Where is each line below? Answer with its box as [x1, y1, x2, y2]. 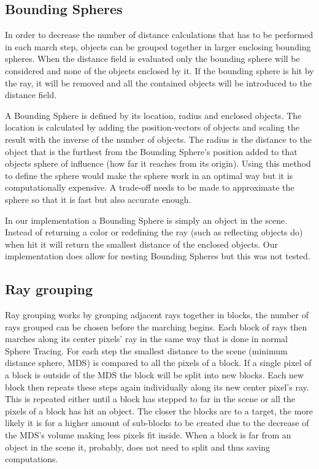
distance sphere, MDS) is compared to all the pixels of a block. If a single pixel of [5, 356, 312, 369]
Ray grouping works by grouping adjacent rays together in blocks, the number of [5, 308, 309, 321]
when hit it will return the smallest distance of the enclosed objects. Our [5, 237, 278, 250]
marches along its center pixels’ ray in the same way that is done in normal [5, 332, 288, 345]
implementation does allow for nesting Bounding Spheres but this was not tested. [5, 250, 310, 262]
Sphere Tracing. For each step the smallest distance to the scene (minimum [5, 344, 288, 357]
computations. [5, 452, 58, 465]
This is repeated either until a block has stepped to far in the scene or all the [5, 392, 296, 405]
